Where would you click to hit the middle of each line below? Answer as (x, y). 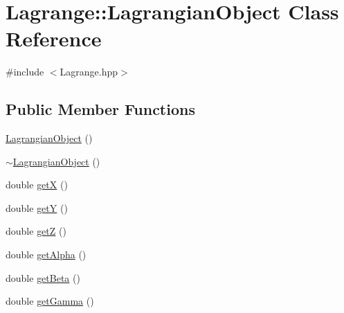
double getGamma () (50, 301)
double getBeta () (43, 277)
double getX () (37, 185)
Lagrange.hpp (89, 72)
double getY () (37, 207)
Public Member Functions (100, 109)
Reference (54, 38)
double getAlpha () (46, 254)
